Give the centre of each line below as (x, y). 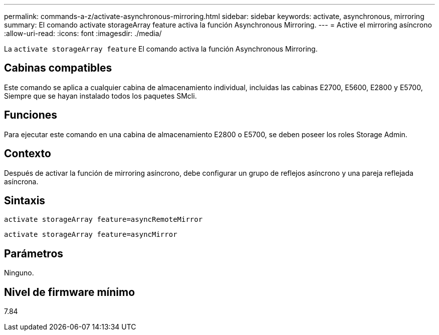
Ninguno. (19, 273)
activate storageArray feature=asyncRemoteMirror (103, 220)
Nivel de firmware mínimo (70, 292)
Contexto (28, 154)
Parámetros (34, 253)
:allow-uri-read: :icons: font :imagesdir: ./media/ (83, 33)
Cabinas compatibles (58, 68)
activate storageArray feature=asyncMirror (91, 235)
